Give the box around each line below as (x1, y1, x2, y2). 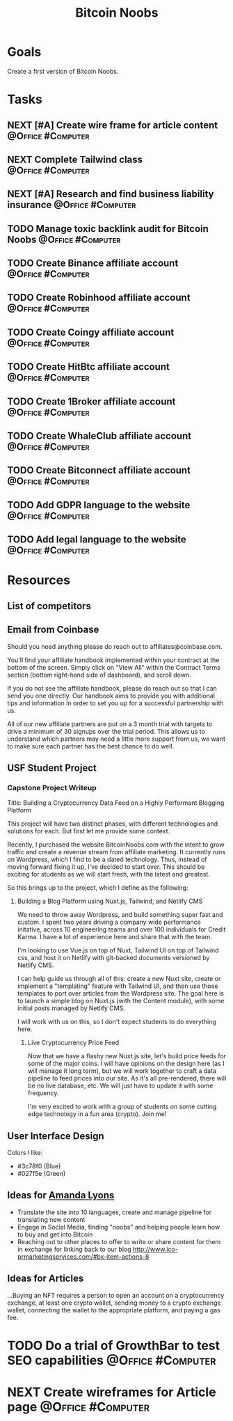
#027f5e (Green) (17, 1170, 66, 1178)
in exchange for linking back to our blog (17, 1245, 131, 1253)
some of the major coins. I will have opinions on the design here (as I (27, 1060, 225, 1068)
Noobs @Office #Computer (7, 233, 121, 245)
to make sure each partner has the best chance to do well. (7, 741, 175, 750)
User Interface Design (7, 1130, 104, 1142)
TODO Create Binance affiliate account (7, 258, 179, 269)
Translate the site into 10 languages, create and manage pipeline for (17, 1208, 212, 1216)
